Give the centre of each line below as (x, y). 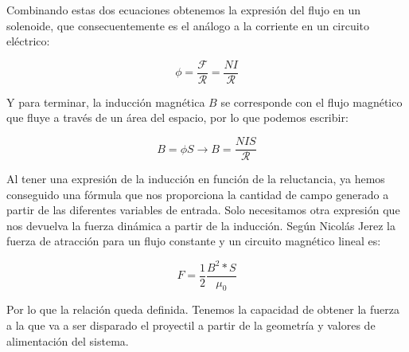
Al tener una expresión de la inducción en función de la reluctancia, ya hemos (196, 179)
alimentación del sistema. (68, 340)
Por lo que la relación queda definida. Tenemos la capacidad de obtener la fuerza (203, 309)
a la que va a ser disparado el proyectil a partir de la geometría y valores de (191, 325)
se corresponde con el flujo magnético (312, 102)
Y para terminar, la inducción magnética (106, 102)
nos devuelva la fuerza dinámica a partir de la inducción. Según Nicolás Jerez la (201, 225)
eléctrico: (28, 41)
